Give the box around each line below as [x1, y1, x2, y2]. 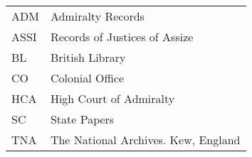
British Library [50, 49, 126, 65]
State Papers [50, 111, 115, 127]
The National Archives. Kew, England [50, 131, 241, 148]
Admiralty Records [50, 8, 145, 24]
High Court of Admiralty [50, 90, 175, 107]
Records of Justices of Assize [50, 28, 194, 45]
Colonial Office [50, 70, 125, 86]
